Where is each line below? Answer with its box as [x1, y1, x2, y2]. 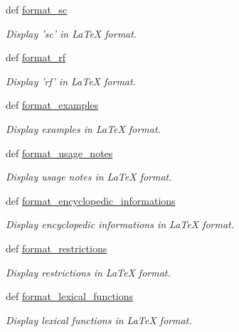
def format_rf [6, 50, 66, 65]
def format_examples [6, 97, 99, 112]
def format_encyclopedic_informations [6, 193, 176, 208]
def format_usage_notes [6, 145, 113, 160]
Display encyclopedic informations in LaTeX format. [6, 217, 235, 232]
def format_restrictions [6, 240, 107, 255]
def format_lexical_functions [6, 289, 134, 304]
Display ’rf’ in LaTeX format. [6, 73, 136, 88]
